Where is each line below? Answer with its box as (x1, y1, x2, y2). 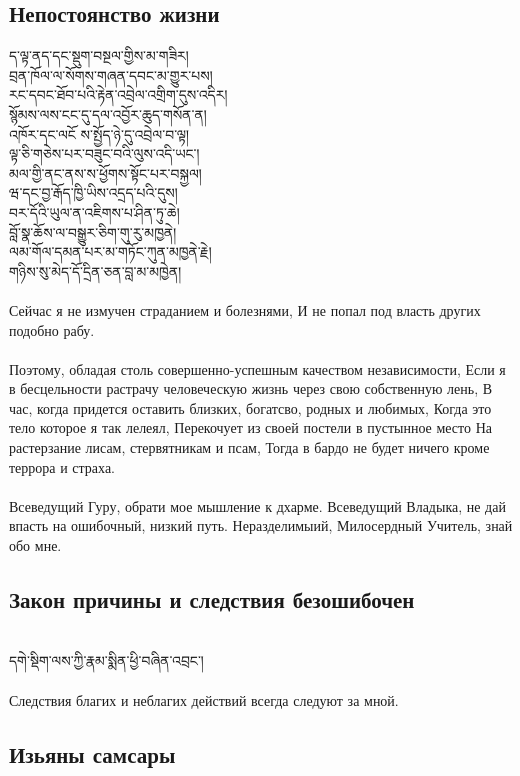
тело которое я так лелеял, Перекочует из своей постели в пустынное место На (9, 417, 493, 438)
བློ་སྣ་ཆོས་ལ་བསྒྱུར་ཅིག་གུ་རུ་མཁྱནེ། (9, 221, 177, 242)
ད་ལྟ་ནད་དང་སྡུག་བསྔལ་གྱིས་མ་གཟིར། (9, 45, 189, 66)
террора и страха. (9, 456, 116, 477)
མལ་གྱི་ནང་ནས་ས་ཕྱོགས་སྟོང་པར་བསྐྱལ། (9, 162, 202, 183)
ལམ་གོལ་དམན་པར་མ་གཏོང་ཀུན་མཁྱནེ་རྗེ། (9, 241, 212, 262)
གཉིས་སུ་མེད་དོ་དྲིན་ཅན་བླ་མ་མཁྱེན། (9, 260, 182, 281)
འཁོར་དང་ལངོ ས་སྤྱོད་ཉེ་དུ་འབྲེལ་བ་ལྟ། (9, 123, 190, 144)
